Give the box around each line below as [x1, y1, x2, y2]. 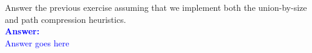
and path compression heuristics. [5, 13, 126, 25]
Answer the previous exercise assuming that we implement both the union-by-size [5, 1, 307, 13]
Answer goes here [5, 36, 70, 49]
